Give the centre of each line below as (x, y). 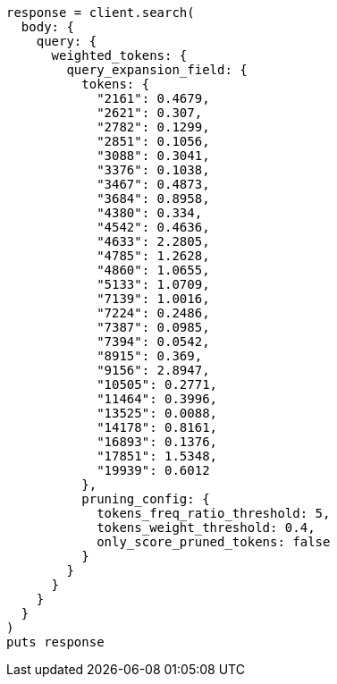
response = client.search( (101, 13)
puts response (55, 642)
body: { (47, 27)
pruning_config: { (146, 499)
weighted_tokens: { (119, 55)
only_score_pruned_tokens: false (214, 542)
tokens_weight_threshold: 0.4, (206, 528)
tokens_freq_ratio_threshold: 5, (214, 513)
